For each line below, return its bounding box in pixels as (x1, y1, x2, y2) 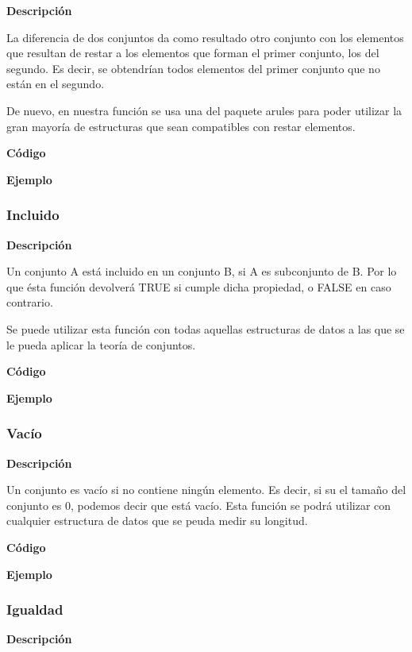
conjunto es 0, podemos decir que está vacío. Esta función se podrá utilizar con (6, 496, 391, 513)
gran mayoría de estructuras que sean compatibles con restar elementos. (6, 118, 356, 134)
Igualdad (6, 600, 64, 619)
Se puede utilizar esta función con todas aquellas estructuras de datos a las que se (6, 320, 405, 337)
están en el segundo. (6, 75, 105, 92)
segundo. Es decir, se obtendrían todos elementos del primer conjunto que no (6, 60, 380, 76)
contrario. (6, 294, 53, 311)
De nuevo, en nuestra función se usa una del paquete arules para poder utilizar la (6, 102, 402, 118)
